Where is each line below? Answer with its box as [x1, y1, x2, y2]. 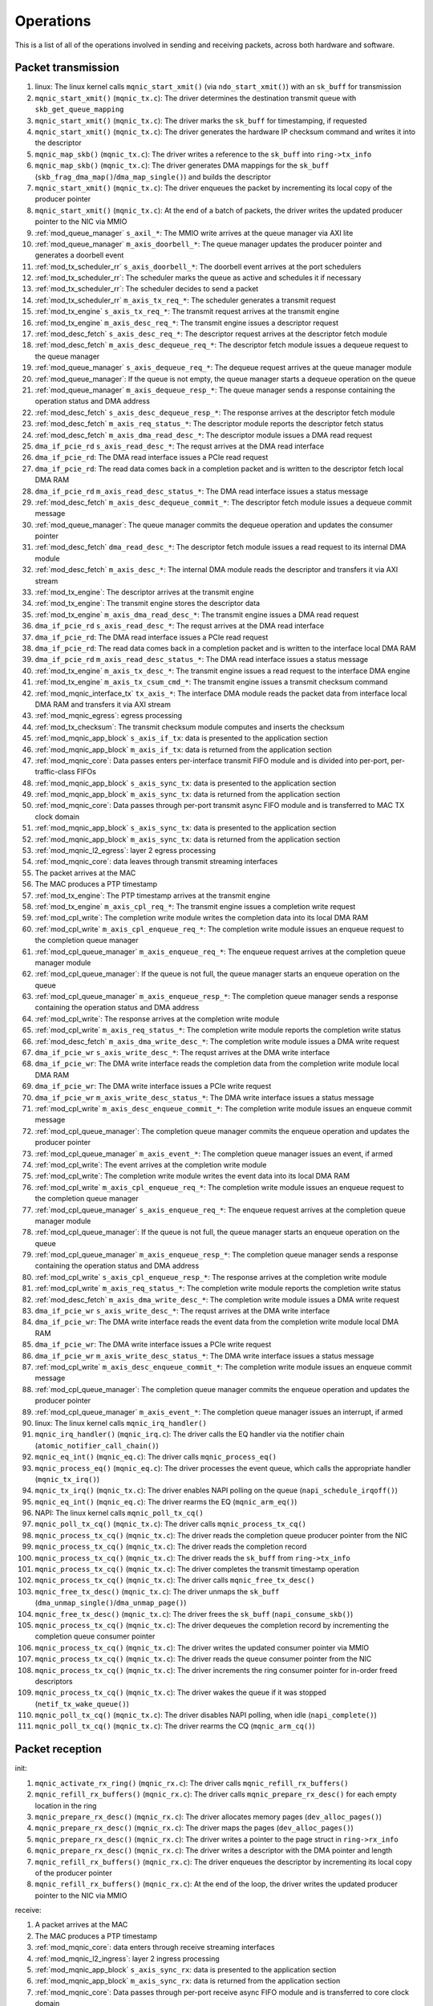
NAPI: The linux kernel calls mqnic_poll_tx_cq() [34, 1509, 204, 1518]
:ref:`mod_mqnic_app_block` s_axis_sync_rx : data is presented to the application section [34, 1965, 337, 1975]
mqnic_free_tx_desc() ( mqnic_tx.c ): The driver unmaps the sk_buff [34, 1586, 280, 1596]
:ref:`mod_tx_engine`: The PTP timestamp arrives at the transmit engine [34, 891, 270, 900]
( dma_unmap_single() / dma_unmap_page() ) [34, 1598, 187, 1608]
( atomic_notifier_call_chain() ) [34, 1440, 160, 1450]
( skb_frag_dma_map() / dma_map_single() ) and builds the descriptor [34, 172, 272, 181]
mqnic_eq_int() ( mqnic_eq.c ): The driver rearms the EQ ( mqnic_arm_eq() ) [34, 1496, 297, 1506]
